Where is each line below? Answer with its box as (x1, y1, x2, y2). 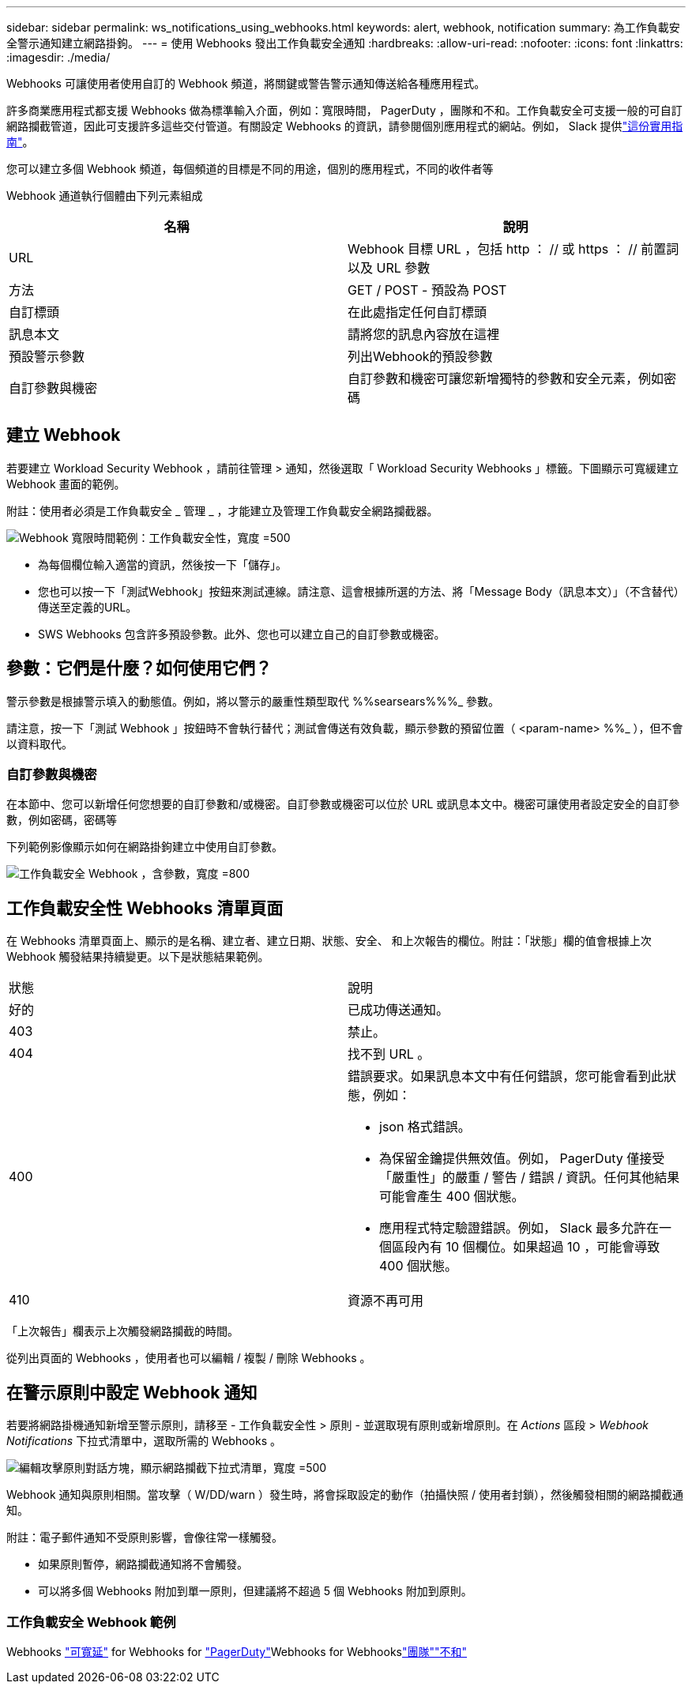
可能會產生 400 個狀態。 (379, 1188, 525, 1205)
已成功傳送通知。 (348, 1002, 449, 1018)
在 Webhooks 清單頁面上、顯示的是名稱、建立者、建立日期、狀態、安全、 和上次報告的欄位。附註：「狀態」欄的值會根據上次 (6, 934, 652, 948)
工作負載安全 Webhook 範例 (6, 1613, 176, 1630)
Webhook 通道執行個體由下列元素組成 (6, 189, 203, 202)
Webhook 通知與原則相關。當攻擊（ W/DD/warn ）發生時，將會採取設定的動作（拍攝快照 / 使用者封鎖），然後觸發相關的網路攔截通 (6, 1488, 683, 1502)
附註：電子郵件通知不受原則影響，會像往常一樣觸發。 (6, 1530, 283, 1545)
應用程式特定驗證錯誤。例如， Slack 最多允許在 (379, 1220, 660, 1236)
